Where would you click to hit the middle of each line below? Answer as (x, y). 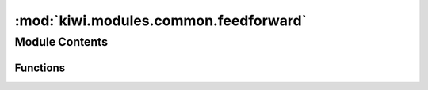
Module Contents (61, 42)
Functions (40, 67)
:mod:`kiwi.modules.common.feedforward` (161, 21)
